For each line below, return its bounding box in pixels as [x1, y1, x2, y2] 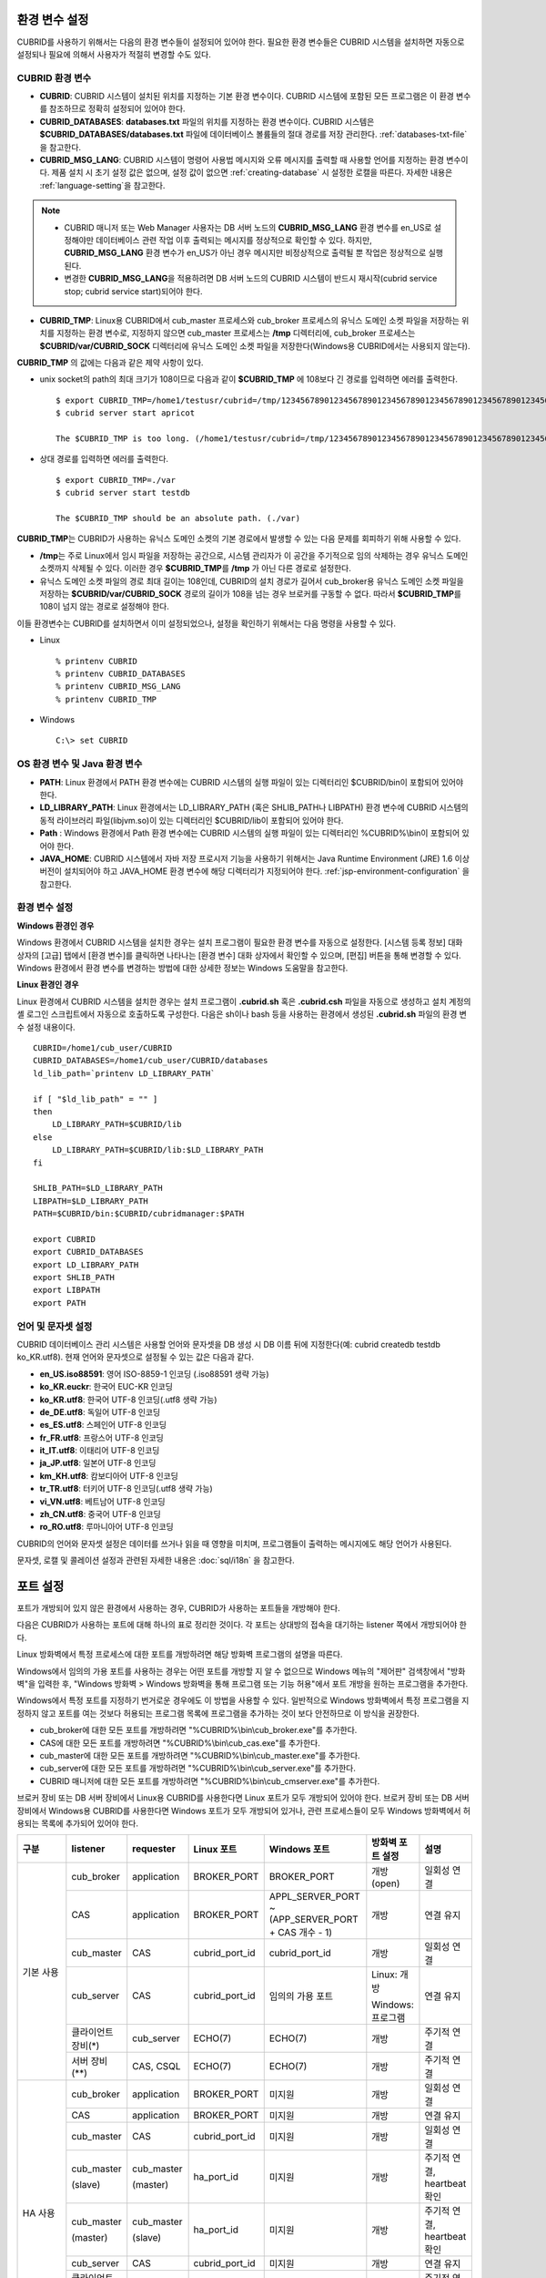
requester [132, 1842, 177, 1855]
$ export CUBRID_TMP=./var [56, 475, 177, 485]
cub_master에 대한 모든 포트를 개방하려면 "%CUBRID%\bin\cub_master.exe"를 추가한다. [39, 1750, 360, 1760]
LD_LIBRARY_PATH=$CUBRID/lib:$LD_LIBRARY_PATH [51, 1144, 264, 1155]
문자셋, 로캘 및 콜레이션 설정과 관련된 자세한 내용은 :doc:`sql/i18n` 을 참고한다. [16, 1555, 295, 1566]
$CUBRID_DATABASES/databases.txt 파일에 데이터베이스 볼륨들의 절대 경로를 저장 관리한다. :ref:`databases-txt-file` [39, 128, 468, 140]
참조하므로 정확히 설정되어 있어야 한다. [48, 103, 186, 114]
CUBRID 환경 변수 [16, 71, 92, 84]
